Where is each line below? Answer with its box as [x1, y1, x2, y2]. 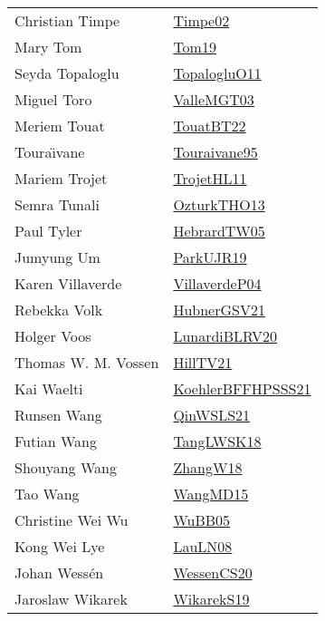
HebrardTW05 [173, 220, 265, 241]
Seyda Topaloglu [14, 63, 119, 83]
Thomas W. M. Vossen [14, 352, 159, 373]
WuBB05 [173, 509, 231, 530]
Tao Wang [14, 483, 80, 504]
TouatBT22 [173, 115, 246, 136]
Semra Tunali [14, 194, 100, 215]
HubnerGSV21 [173, 299, 265, 320]
